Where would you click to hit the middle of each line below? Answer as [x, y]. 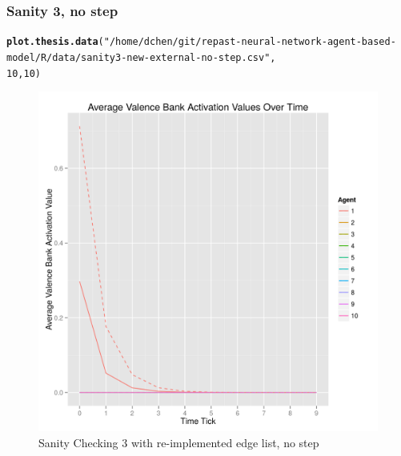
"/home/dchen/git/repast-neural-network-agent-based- [250, 42]
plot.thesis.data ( [55, 42]
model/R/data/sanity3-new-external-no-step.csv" [138, 57]
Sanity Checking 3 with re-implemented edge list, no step [179, 442]
